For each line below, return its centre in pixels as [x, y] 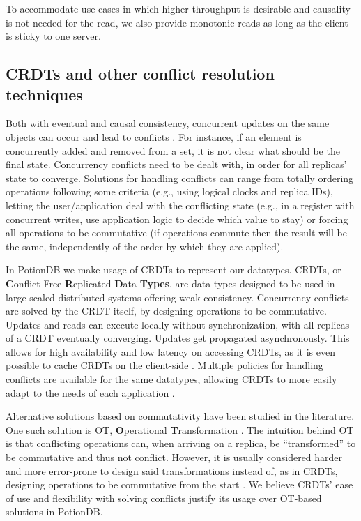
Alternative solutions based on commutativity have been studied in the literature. [180, 416]
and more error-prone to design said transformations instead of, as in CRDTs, [172, 470]
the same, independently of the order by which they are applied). [145, 246]
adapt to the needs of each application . [90, 392]
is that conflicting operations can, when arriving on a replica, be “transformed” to [181, 443]
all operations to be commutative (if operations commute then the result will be [176, 233]
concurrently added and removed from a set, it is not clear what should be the [173, 150]
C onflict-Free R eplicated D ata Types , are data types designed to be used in [170, 283]
